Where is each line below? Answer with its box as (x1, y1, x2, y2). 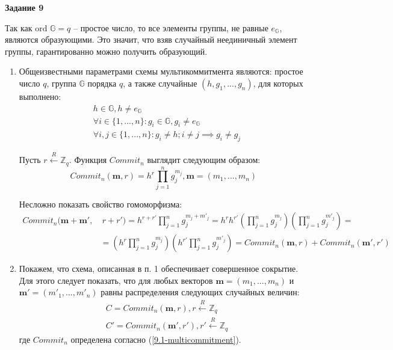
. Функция (69, 153, 107, 166)
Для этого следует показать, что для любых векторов (19, 274, 213, 286)
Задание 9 (5, 1, 44, 13)
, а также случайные (123, 76, 197, 89)
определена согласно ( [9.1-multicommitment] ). (70, 333, 241, 345)
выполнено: (19, 90, 61, 102)
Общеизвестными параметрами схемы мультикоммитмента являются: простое (19, 65, 303, 78)
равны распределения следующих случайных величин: (101, 286, 300, 298)
